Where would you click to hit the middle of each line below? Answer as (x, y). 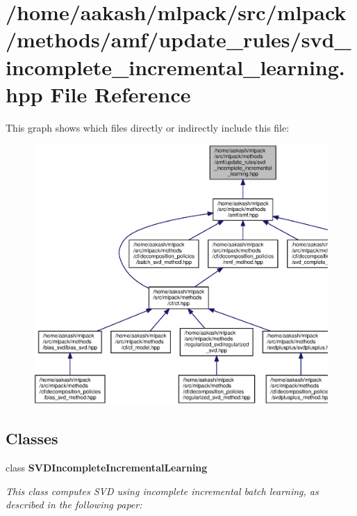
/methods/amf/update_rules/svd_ (178, 39)
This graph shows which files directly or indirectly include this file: (148, 127)
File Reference (121, 94)
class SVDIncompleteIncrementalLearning (107, 467)
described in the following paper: (74, 505)
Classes (32, 438)
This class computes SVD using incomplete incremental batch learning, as (162, 491)
